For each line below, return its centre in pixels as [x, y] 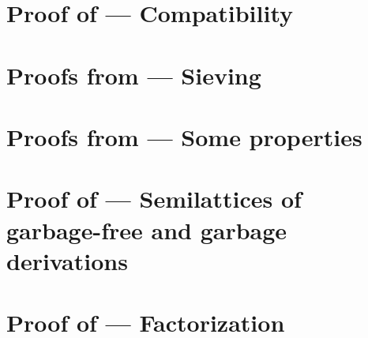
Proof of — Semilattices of [154, 199]
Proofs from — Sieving [134, 75]
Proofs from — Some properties [184, 136]
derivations [67, 260]
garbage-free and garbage [147, 229]
